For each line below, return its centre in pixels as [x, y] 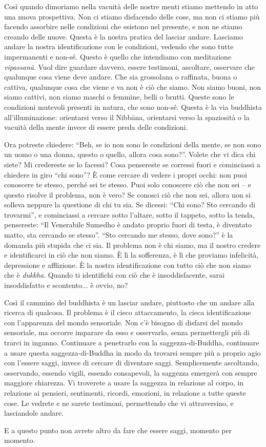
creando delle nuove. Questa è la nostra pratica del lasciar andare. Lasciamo [124, 36]
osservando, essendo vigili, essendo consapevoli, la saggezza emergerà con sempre [131, 372]
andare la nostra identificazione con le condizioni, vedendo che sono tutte [119, 46]
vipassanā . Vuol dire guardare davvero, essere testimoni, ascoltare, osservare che [129, 66]
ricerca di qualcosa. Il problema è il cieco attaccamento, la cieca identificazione [128, 312]
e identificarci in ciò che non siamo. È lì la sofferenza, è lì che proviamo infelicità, [131, 255]
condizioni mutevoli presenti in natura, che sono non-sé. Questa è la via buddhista [133, 106]
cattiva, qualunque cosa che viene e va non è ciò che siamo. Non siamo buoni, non [133, 86]
